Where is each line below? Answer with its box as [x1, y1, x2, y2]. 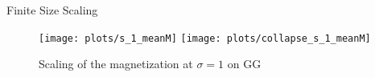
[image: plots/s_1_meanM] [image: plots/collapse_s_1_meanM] [39, 32, 371, 44]
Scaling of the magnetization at [39, 55, 193, 72]
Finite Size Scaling [6, 2, 98, 18]
